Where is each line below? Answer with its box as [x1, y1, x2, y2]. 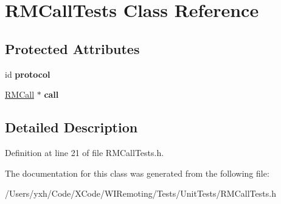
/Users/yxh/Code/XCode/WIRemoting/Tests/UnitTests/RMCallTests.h [5, 187, 276, 200]
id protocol [5, 67, 50, 80]
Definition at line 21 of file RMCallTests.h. [5, 146, 164, 158]
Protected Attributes [5, 39, 140, 58]
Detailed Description [5, 118, 138, 137]
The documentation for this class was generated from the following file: [5, 166, 269, 179]
